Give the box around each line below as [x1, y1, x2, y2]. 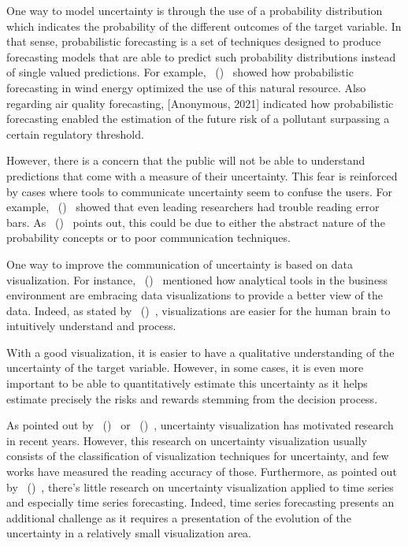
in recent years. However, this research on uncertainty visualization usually [6, 432, 367, 448]
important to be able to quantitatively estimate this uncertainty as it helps [6, 375, 368, 392]
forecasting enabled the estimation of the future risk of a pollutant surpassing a [6, 110, 390, 127]
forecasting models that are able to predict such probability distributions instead [6, 48, 396, 65]
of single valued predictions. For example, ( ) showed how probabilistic [6, 64, 354, 80]
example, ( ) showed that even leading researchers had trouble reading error [6, 199, 380, 215]
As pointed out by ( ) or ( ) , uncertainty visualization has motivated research [6, 417, 394, 433]
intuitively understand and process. [6, 318, 176, 334]
